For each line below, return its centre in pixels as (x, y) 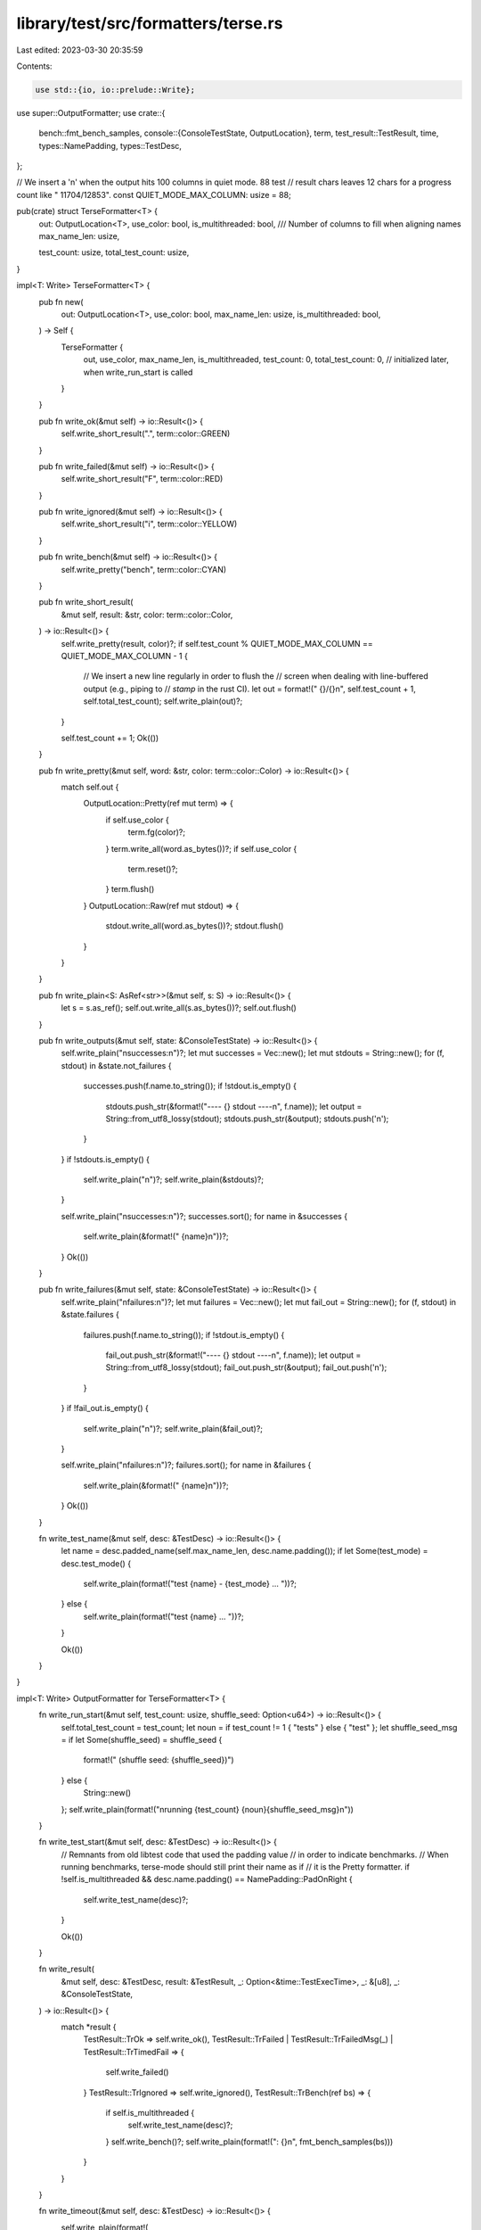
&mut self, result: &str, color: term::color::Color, (147, 615)
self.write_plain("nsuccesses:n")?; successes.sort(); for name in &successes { (204, 1216)
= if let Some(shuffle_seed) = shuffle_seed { (142, 1739)
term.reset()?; (153, 869)
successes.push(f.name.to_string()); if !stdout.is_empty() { (190, 1086)
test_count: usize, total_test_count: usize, (114, 252)
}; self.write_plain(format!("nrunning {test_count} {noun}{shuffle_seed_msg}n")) (207, 1809)
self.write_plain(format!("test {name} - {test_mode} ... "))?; (190, 1584)
